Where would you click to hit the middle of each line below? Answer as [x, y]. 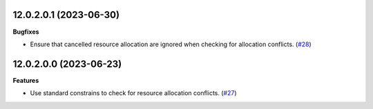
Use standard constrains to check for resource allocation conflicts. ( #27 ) [133, 93]
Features [26, 80]
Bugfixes [26, 32]
